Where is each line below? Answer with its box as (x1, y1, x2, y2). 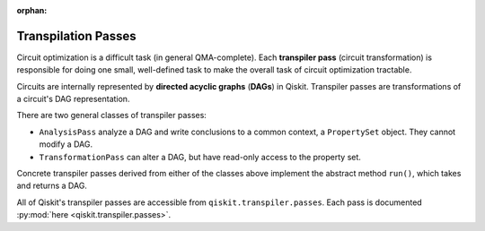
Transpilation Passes (16, 28, 137, 44)
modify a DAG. (39, 139, 93, 150)
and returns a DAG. (16, 180, 87, 192)
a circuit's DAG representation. (16, 94, 130, 105)
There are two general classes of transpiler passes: (16, 110, 207, 121)
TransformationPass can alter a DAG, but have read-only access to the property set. (39, 151, 361, 162)
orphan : (16, 5, 48, 15)
